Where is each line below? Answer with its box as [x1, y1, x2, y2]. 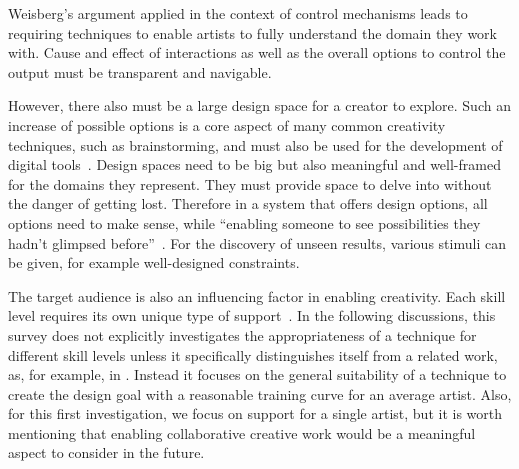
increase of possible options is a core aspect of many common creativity [8, 114, 446, 135]
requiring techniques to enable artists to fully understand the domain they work [8, 22, 497, 43]
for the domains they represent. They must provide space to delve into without [8, 173, 492, 194]
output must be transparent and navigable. [8, 61, 272, 82]
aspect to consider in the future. [8, 442, 205, 463]
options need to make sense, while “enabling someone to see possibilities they [8, 212, 481, 233]
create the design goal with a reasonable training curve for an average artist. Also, [8, 383, 512, 404]
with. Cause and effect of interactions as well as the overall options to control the [8, 42, 506, 63]
